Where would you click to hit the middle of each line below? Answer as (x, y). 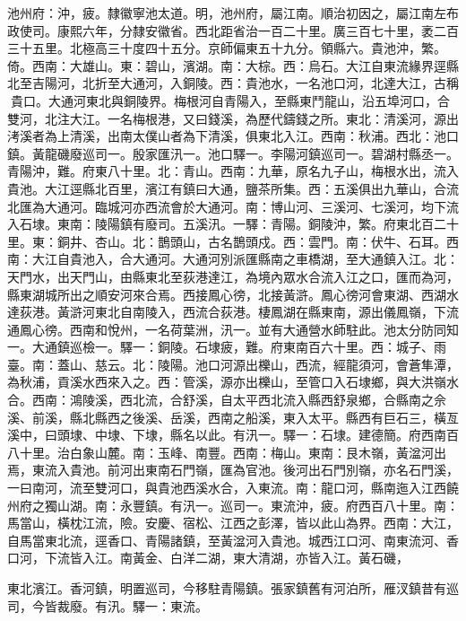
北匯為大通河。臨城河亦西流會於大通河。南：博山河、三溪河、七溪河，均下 (227, 206)
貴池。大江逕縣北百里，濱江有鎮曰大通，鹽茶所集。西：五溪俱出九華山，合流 (233, 188)
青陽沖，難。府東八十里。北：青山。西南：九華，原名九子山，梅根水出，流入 (233, 171)
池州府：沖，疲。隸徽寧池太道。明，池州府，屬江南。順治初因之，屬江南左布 (233, 13)
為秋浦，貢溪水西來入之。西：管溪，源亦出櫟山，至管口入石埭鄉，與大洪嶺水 (233, 382)
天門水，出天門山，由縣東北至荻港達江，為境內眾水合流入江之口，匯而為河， (233, 276)
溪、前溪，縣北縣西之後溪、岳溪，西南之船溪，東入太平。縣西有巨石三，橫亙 (233, 417)
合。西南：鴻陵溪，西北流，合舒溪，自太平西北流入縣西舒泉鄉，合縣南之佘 (227, 400)
